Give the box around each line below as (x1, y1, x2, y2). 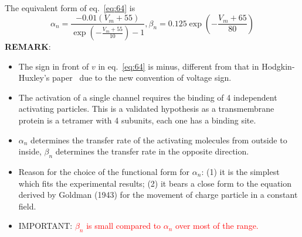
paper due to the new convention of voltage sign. (52, 71, 232, 84)
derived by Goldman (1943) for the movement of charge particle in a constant (18, 188, 298, 201)
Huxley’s (18, 71, 50, 84)
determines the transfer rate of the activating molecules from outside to (30, 133, 287, 146)
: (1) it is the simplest (201, 165, 280, 177)
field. (18, 200, 36, 212)
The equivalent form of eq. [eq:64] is (5, 2, 135, 13)
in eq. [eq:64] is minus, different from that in (98, 60, 259, 72)
